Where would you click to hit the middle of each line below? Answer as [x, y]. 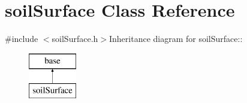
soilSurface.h [75, 39]
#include [22, 39]
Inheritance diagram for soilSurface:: [176, 39]
